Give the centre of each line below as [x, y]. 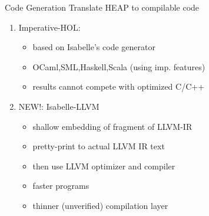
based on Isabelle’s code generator [94, 47]
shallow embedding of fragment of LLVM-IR [112, 126]
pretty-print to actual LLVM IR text [99, 146]
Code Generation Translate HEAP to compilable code [102, 7]
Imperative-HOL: [49, 27]
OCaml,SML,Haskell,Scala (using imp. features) [119, 66]
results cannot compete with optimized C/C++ [119, 86]
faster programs [61, 186]
